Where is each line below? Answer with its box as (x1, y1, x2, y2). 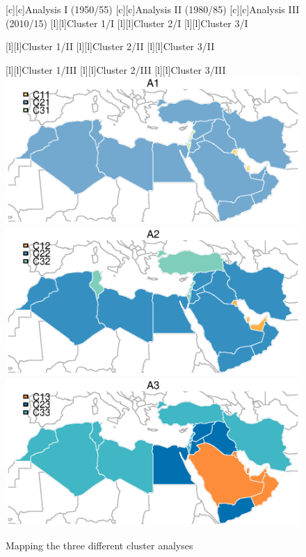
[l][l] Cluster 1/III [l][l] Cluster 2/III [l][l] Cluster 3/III (6, 62, 226, 77)
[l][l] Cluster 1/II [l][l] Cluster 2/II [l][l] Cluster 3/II (6, 39, 215, 54)
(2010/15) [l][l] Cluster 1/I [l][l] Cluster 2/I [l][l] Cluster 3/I (6, 15, 248, 30)
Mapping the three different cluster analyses (6, 538, 193, 553)
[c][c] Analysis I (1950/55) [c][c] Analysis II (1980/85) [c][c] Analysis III (6, 2, 300, 16)
